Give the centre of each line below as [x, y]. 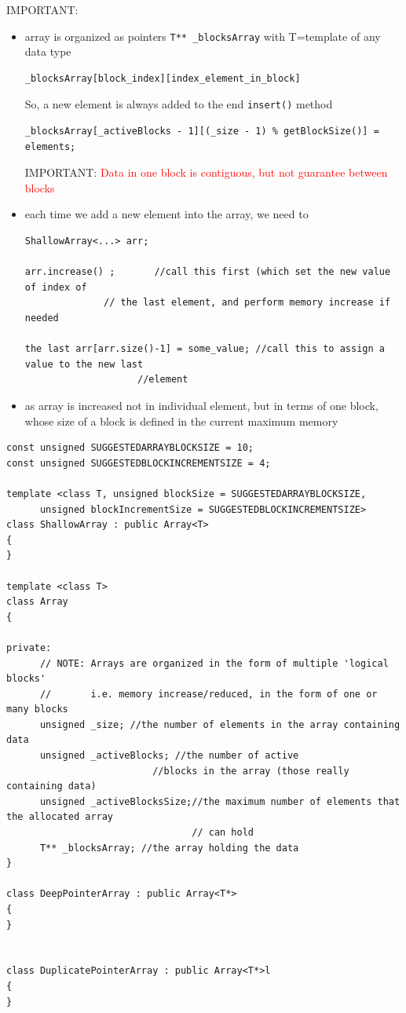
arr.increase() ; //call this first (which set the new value [208, 272]
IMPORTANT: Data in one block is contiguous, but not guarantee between [206, 172]
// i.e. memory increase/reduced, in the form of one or [208, 694]
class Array [37, 602]
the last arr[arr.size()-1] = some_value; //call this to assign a [205, 349]
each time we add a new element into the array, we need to [166, 214]
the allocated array [60, 817]
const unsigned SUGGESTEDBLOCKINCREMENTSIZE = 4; [139, 463]
